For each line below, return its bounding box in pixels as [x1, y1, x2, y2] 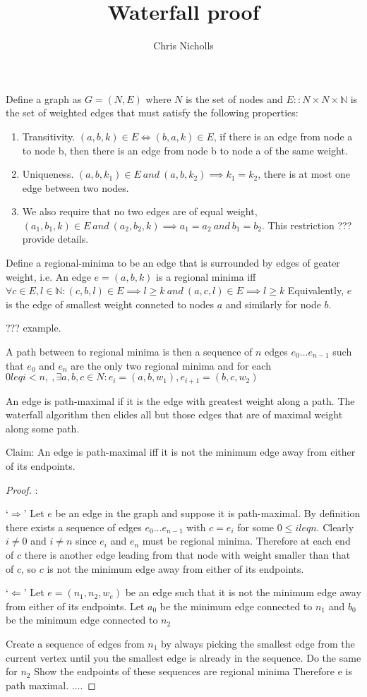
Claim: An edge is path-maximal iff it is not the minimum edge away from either [6, 444, 356, 459]
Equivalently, [287, 283, 344, 298]
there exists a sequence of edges [6, 519, 142, 534]
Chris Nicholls [153, 38, 214, 53]
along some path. [6, 420, 80, 435]
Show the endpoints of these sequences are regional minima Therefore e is [34, 664, 353, 679]
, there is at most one [258, 166, 350, 181]
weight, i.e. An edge [6, 269, 91, 284]
